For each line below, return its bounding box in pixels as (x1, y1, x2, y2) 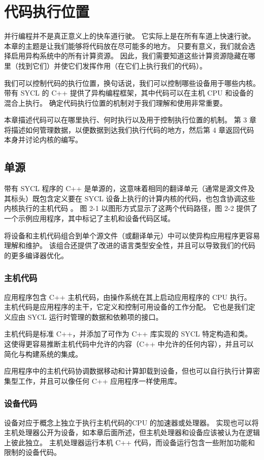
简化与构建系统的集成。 (4, 348, 82, 359)
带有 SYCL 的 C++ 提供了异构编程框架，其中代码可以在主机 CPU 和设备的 (4, 87, 254, 98)
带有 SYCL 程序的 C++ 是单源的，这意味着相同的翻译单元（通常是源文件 (4, 183, 248, 194)
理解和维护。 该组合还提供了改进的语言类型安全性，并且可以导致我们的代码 (4, 240, 255, 251)
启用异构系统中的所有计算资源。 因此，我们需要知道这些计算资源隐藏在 (11, 50, 248, 61)
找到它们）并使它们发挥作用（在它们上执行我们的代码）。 (18, 60, 207, 71)
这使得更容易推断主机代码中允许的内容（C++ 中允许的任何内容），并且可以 (4, 339, 254, 349)
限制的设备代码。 (4, 447, 61, 457)
